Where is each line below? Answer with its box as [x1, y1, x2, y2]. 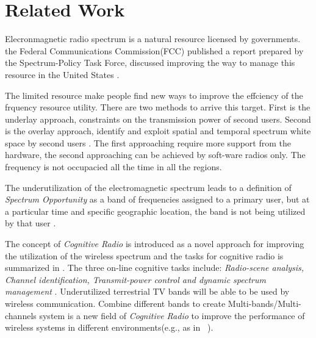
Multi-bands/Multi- [228, 297, 301, 309]
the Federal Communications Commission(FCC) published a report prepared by [5, 44, 304, 57]
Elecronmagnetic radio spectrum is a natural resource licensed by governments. [5, 32, 301, 45]
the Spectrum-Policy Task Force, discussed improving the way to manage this [5, 56, 295, 69]
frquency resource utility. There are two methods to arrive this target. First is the [5, 101, 311, 113]
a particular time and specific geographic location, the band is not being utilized [5, 204, 306, 217]
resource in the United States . [5, 68, 120, 81]
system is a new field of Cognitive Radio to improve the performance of [39, 309, 305, 322]
